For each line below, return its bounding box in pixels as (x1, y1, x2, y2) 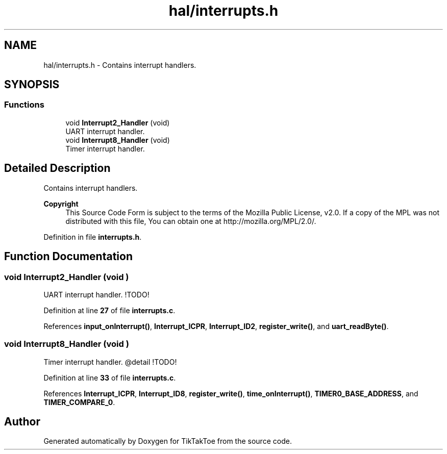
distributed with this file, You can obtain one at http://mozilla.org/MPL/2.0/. (65, 216, 316, 225)
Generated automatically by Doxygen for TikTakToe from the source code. (43, 437, 292, 446)
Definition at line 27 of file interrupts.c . (43, 306, 176, 315)
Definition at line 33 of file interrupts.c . (43, 373, 176, 382)
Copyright (43, 199, 79, 208)
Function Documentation (4, 250, 133, 263)
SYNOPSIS (4, 78, 60, 91)
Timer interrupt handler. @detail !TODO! (43, 357, 177, 366)
